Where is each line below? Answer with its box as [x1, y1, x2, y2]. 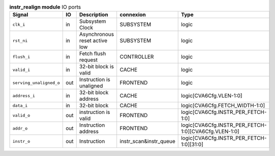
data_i [12, 103, 28, 108]
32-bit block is [79, 63, 114, 70]
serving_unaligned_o [12, 80, 60, 86]
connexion [119, 11, 146, 18]
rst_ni [12, 38, 28, 43]
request [79, 56, 98, 63]
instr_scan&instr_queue [119, 138, 175, 145]
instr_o [12, 138, 30, 144]
